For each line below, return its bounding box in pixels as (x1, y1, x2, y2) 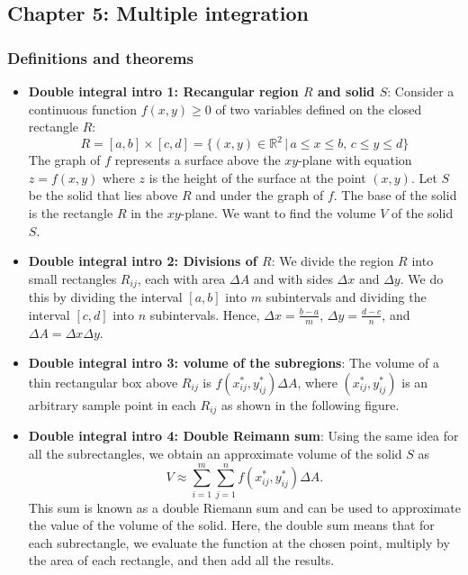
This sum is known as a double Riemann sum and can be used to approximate (28, 497, 461, 516)
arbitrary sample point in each (28, 395, 196, 414)
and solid (317, 82, 375, 100)
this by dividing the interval (28, 287, 183, 306)
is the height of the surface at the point (148, 168, 366, 187)
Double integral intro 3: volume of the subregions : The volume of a (28, 353, 439, 372)
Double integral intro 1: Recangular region (28, 82, 299, 100)
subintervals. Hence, (149, 305, 260, 324)
